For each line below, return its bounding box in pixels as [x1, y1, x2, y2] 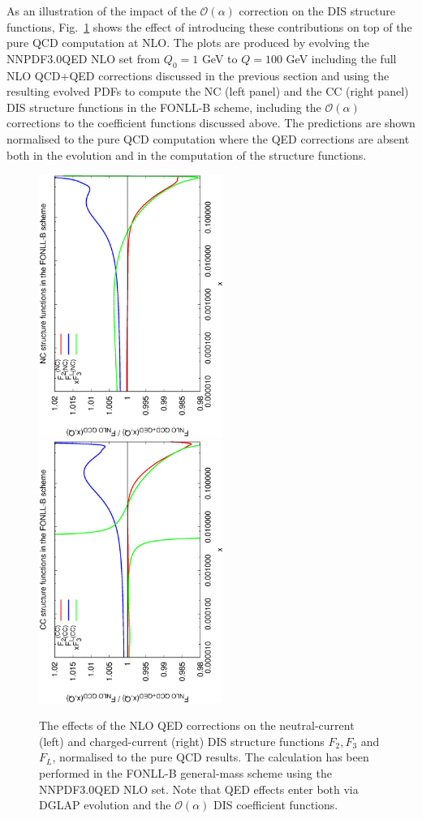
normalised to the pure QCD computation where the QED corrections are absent [6, 130, 410, 147]
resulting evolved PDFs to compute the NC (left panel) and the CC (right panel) [6, 83, 409, 100]
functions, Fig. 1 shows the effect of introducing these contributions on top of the [6, 18, 412, 35]
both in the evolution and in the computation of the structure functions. [6, 146, 367, 163]
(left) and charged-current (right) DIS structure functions [39, 732, 325, 749]
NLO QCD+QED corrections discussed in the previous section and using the [6, 66, 390, 84]
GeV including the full [286, 49, 397, 66]
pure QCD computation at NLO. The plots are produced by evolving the [6, 34, 370, 51]
